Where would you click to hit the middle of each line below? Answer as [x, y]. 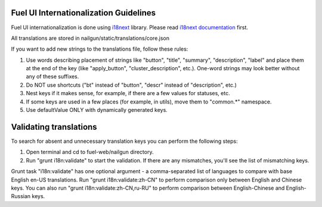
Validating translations [54, 127]
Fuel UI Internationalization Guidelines [83, 13]
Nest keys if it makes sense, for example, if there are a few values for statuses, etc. [128, 93]
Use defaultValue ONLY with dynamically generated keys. [97, 110]
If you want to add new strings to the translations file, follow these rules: [100, 49]
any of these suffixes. [52, 77]
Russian [21, 196]
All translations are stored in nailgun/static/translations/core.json [90, 38]
